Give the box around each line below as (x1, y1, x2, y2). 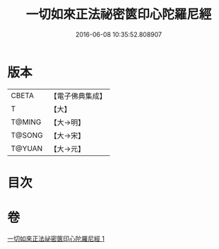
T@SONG (11, 130, 44, 140)
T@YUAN (11, 143, 43, 153)
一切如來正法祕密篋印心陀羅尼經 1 (7, 234, 105, 243)
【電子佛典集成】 (49, 91, 107, 101)
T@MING (11, 117, 42, 127)
